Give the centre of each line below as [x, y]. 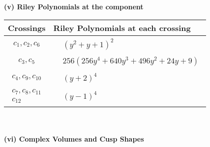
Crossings [27, 28]
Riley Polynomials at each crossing [122, 28]
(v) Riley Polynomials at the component [74, 6]
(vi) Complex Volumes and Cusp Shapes [74, 139]
